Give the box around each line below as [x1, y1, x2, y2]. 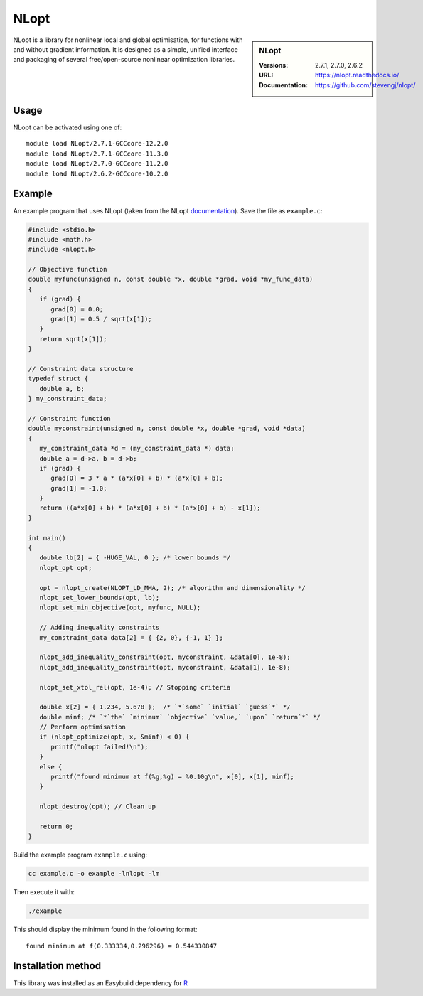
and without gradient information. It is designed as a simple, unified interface [13, 45, 238, 53]
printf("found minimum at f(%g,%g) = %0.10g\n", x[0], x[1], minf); [50, 773, 295, 781]
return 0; [39, 822, 74, 830]
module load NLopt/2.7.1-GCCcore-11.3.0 [26, 149, 168, 158]
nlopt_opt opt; [39, 564, 92, 572]
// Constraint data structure [28, 365, 134, 373]
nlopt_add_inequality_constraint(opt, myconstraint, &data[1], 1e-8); [39, 663, 291, 671]
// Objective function [28, 265, 107, 274]
